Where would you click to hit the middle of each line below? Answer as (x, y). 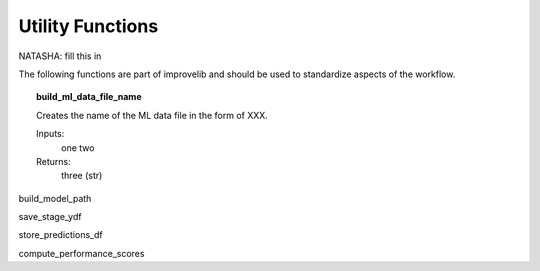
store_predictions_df (61, 235)
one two (78, 147)
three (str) (82, 176)
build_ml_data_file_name (89, 97)
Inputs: (50, 134)
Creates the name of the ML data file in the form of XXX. (152, 115)
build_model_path (55, 198)
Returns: (54, 161)
